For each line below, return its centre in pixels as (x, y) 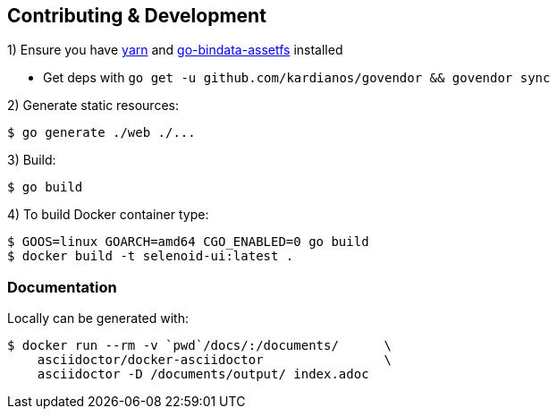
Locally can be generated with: (98, 318)
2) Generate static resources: (93, 106)
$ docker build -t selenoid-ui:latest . (151, 256)
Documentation (62, 287)
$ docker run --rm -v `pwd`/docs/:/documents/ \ (199, 346)
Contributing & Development (137, 16)
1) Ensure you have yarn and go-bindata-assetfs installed (175, 50)
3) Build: (32, 160)
